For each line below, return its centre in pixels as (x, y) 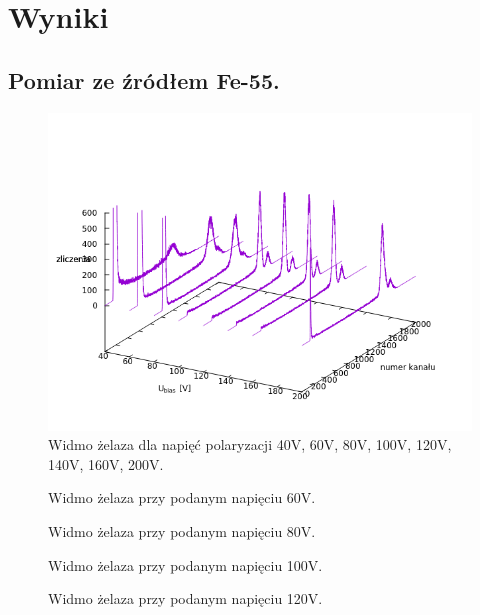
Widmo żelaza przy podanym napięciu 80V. (182, 530)
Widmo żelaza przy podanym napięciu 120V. (185, 598)
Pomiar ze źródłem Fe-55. (144, 79)
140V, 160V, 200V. (106, 463)
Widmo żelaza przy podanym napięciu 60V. (182, 497)
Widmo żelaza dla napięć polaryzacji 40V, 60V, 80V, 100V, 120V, (250, 444)
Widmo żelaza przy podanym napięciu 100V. (185, 564)
